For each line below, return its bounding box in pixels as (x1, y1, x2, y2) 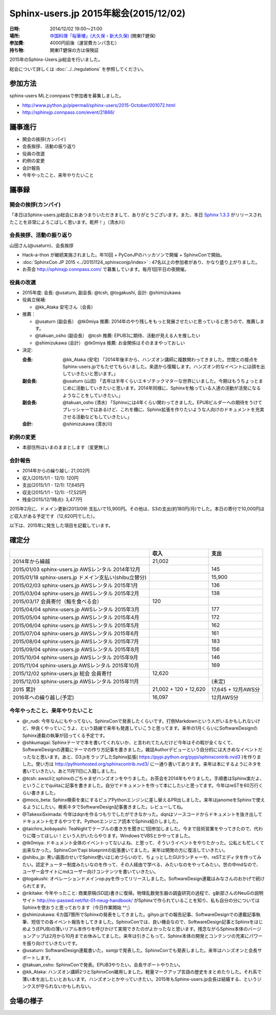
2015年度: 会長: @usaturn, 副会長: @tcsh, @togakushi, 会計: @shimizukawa (22, 289, 181, 296)
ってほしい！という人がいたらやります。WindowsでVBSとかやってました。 (35, 833, 193, 839)
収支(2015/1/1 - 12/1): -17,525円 (22, 489, 86, 495)
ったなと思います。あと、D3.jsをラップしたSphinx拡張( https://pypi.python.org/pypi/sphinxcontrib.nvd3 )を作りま (22, 754, 262, 760)
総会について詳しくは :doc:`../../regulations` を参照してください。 (9, 66, 147, 72)
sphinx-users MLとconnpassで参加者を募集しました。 (9, 93, 124, 99)
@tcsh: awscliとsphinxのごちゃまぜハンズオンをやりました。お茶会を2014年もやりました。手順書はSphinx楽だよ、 (22, 775, 265, 781)
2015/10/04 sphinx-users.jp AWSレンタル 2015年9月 (12, 654, 139, 661)
